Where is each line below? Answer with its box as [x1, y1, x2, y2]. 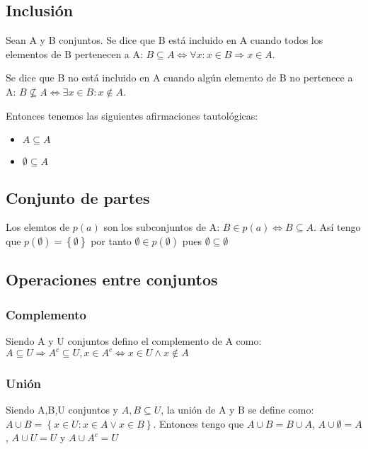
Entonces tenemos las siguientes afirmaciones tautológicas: [6, 108, 258, 123]
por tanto [91, 233, 132, 248]
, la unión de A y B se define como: [161, 402, 314, 417]
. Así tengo [313, 220, 361, 234]
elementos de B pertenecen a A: [6, 46, 143, 61]
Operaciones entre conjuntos [6, 268, 218, 290]
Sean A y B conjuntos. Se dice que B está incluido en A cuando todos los [6, 33, 323, 47]
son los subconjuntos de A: [103, 220, 220, 234]
